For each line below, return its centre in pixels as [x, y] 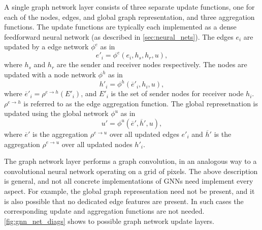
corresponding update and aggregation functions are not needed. [104, 211]
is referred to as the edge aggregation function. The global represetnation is [141, 103]
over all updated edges [144, 134]
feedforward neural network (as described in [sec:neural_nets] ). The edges [119, 36]
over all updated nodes [97, 144]
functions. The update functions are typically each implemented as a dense [120, 27]
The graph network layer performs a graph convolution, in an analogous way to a [130, 161]
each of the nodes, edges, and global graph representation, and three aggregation [129, 17]
